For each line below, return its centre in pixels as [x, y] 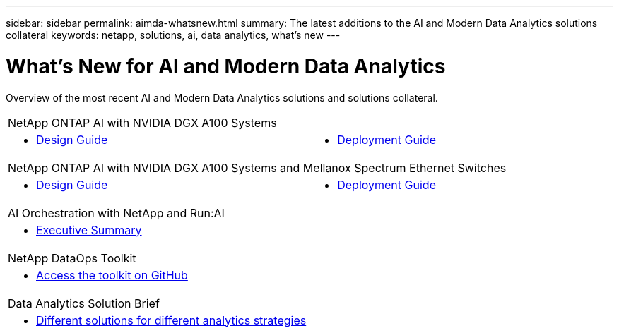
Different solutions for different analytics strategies [171, 320]
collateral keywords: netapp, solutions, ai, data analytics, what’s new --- [173, 35]
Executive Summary [89, 230]
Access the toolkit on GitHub [112, 275]
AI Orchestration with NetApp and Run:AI [116, 213]
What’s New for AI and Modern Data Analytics [226, 66]
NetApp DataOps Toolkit [72, 258]
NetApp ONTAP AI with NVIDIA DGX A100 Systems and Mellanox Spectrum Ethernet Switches [257, 168]
